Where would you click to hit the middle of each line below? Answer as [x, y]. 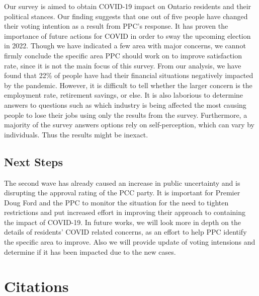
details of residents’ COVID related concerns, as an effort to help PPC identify [125, 232]
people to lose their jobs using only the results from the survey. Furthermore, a [126, 115]
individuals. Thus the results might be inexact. [76, 134]
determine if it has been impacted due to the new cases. [90, 251]
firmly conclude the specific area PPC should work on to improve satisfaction [123, 55]
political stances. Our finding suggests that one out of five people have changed [126, 16]
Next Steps [33, 161]
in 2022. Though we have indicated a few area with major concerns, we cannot [125, 46]
